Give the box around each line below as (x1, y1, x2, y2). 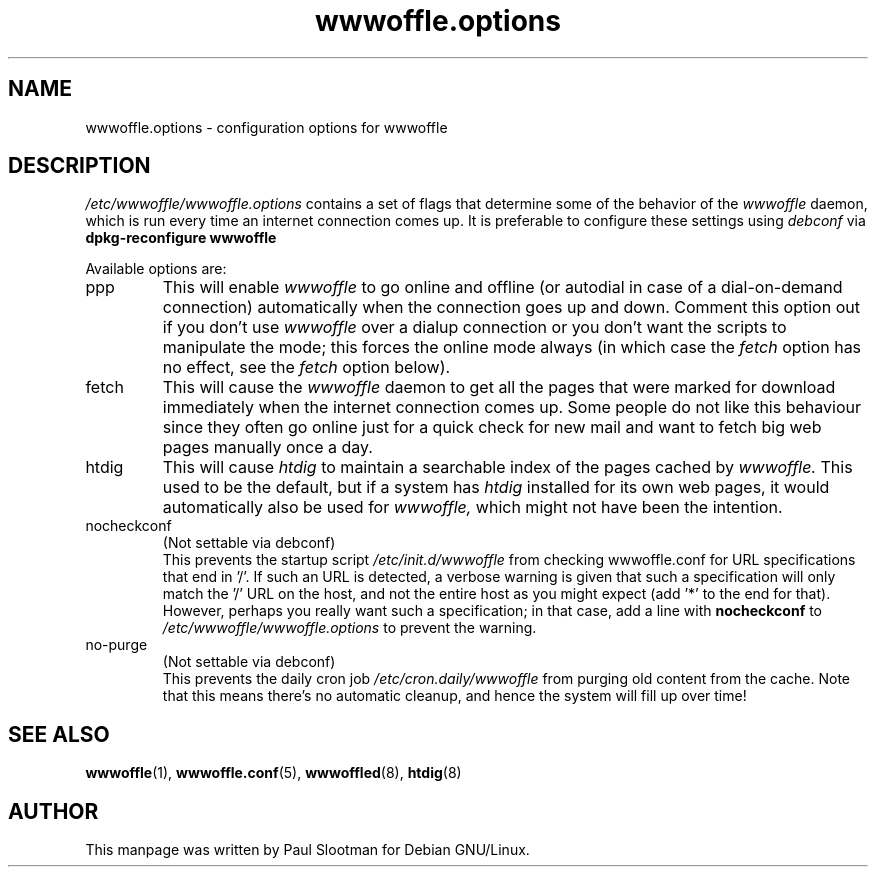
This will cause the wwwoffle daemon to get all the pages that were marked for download (162, 377, 836, 398)
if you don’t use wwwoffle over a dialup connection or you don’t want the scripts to (162, 317, 787, 338)
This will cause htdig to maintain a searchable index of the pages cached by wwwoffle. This (162, 457, 853, 478)
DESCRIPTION (8, 153, 151, 179)
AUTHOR (8, 798, 99, 824)
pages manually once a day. (162, 437, 373, 458)
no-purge (85, 636, 148, 654)
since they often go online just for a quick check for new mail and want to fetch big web (162, 417, 822, 438)
